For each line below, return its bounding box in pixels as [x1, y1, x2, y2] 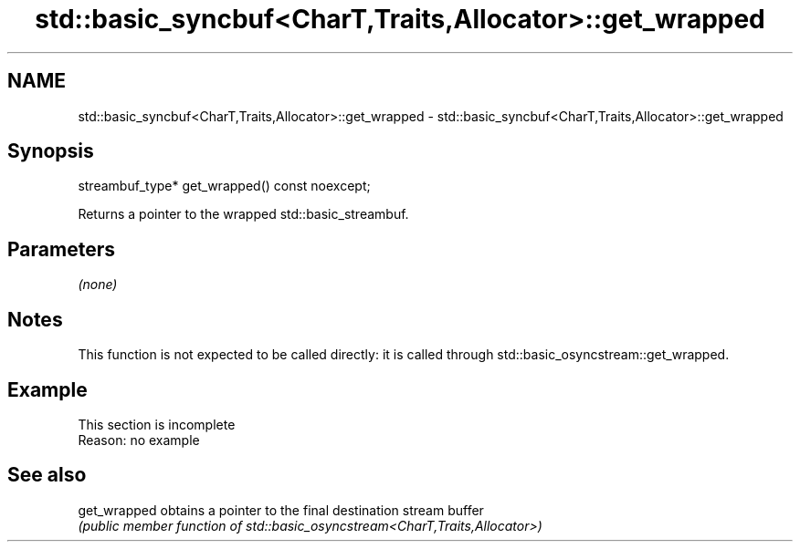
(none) [78, 276, 118, 293]
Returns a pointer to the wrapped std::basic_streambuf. [78, 206, 409, 223]
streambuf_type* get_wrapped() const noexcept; [78, 178, 371, 194]
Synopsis [7, 140, 94, 163]
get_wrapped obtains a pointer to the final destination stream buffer [78, 502, 484, 518]
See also [7, 463, 87, 487]
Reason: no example [78, 431, 200, 448]
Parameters [7, 237, 115, 261]
